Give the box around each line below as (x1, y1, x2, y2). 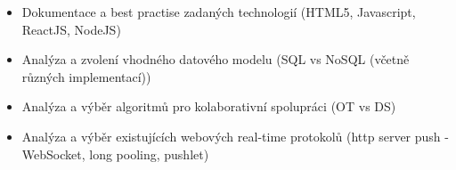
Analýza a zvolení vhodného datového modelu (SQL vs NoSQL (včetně (21, 50, 410, 69)
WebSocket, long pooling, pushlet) (21, 144, 209, 163)
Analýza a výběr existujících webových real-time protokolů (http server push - (21, 126, 449, 145)
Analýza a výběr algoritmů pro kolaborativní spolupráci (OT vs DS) (21, 97, 396, 116)
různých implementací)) (21, 67, 151, 85)
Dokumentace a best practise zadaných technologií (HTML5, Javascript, (21, 3, 416, 20)
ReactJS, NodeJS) (21, 20, 121, 38)
